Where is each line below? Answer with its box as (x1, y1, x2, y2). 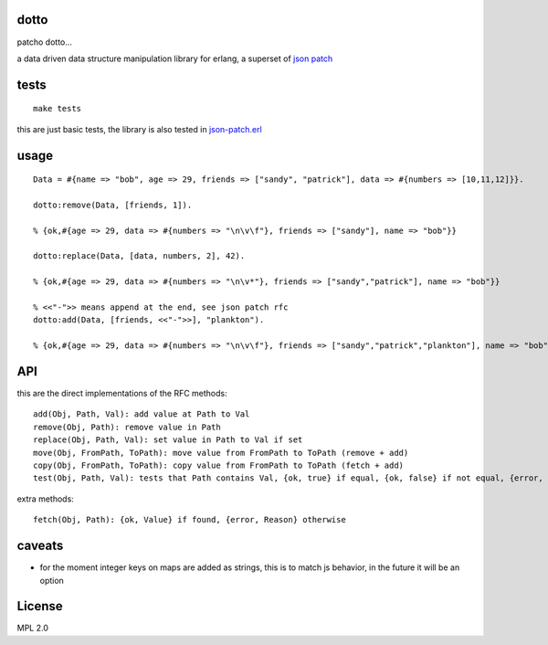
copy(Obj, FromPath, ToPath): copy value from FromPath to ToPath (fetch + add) (33, 460, 405, 471)
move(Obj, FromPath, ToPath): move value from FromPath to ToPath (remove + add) (33, 448, 409, 458)
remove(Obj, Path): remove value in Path (33, 421, 221, 432)
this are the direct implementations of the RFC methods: (16, 388, 227, 399)
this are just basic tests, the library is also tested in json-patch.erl (16, 123, 262, 134)
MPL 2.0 (16, 622, 49, 634)
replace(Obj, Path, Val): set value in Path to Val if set (33, 435, 303, 445)
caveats (16, 538, 64, 554)
